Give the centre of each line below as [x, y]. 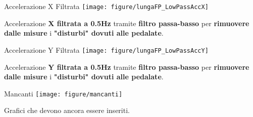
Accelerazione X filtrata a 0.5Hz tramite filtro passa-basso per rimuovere [127, 23]
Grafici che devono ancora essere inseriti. [67, 110]
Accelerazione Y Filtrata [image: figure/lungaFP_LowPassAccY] [106, 49]
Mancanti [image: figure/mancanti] [63, 93]
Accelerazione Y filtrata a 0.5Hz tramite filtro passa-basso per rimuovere [127, 67]
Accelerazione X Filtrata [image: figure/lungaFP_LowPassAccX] [106, 6]
